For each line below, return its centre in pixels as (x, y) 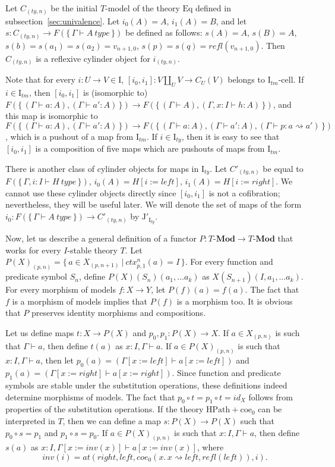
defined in (213, 8)
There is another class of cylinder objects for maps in (102, 168)
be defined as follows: (164, 32)
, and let (231, 21)
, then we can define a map (112, 420)
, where (210, 447)
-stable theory (92, 250)
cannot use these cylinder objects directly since (91, 192)
